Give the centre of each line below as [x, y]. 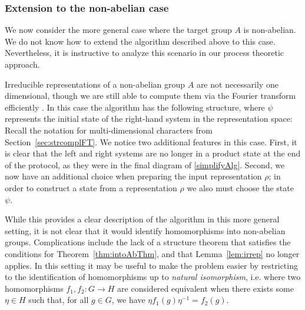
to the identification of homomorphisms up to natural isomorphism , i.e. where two [153, 277]
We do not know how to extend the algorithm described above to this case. [140, 41]
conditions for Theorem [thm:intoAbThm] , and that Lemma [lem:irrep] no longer [152, 253]
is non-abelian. [270, 30]
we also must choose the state [240, 187]
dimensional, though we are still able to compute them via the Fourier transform [150, 96]
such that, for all [59, 300]
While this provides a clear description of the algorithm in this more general [142, 219]
